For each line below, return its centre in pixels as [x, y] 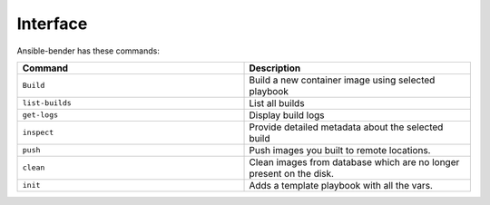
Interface [52, 24]
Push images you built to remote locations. [340, 150]
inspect [38, 133]
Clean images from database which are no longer [354, 161]
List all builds [277, 102]
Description [275, 68]
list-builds [47, 103]
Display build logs [287, 115]
